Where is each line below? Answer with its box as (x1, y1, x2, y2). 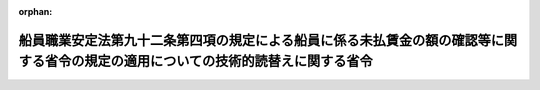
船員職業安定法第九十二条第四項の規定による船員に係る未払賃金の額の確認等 (18, 31, 492, 49)
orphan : (18, 6, 53, 17)
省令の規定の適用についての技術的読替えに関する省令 (44, 53, 374, 70)
